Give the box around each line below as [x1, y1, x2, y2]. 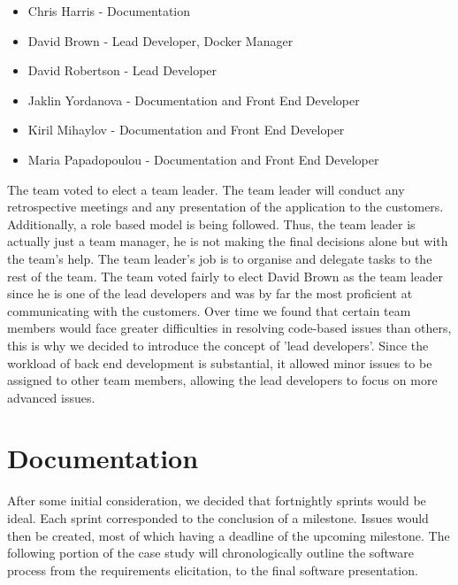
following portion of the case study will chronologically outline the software [7, 543, 415, 562]
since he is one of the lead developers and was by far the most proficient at [7, 284, 413, 303]
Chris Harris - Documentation [27, 2, 191, 19]
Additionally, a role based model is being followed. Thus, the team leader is [7, 214, 416, 233]
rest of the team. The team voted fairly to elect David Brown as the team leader [7, 266, 443, 285]
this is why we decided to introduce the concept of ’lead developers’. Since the [7, 335, 429, 354]
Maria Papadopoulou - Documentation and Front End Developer [27, 150, 379, 168]
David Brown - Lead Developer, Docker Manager [27, 31, 294, 50]
